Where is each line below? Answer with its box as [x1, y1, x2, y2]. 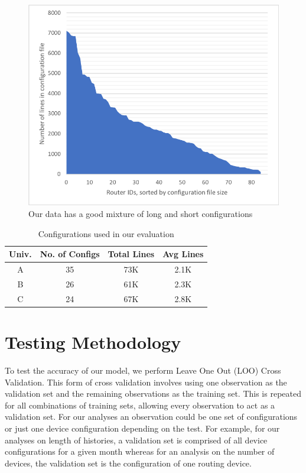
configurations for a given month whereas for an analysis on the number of [5, 445, 275, 458]
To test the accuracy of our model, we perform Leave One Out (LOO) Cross [5, 364, 281, 376]
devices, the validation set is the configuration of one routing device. [5, 456, 252, 469]
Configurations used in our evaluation [38, 227, 174, 239]
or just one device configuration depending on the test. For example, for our [5, 422, 280, 434]
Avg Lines [162, 248, 204, 260]
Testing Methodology [5, 330, 181, 354]
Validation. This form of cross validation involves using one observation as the [5, 375, 287, 388]
